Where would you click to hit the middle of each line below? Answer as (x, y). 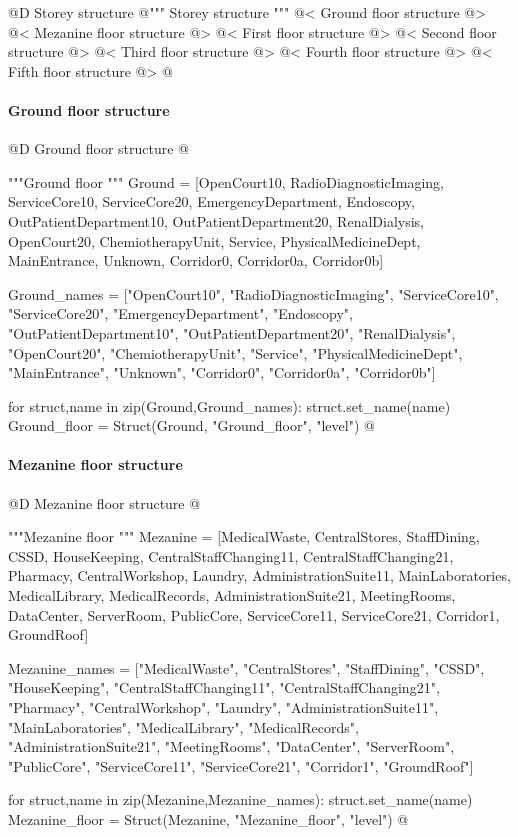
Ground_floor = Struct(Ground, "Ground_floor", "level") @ (191, 425)
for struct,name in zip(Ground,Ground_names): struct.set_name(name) (229, 405)
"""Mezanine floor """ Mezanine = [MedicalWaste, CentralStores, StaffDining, (244, 536)
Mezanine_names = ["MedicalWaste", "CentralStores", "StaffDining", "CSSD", (246, 667)
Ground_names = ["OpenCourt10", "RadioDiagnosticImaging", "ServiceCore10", (253, 293)
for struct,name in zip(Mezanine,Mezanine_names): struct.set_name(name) (240, 799)
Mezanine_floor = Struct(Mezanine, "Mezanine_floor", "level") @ (208, 819)
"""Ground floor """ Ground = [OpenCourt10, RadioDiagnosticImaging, (226, 181)
